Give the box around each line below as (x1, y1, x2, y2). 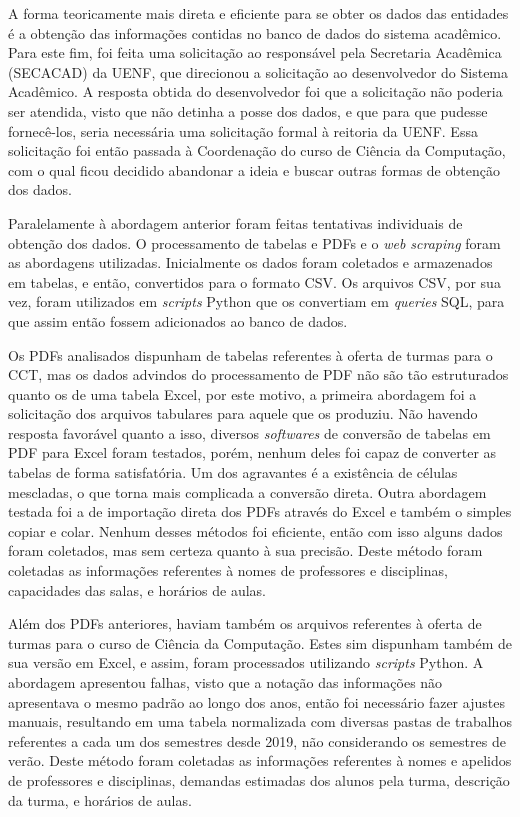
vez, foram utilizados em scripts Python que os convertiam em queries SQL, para (8, 291, 505, 312)
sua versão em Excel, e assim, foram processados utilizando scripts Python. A (8, 652, 484, 673)
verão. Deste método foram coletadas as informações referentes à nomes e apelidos (8, 750, 512, 771)
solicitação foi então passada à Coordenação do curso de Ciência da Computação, (8, 140, 506, 161)
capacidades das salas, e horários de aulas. (8, 579, 266, 600)
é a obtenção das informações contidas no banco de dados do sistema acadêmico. (8, 22, 502, 43)
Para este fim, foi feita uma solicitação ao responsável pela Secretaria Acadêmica (8, 42, 502, 63)
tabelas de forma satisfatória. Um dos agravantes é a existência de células (8, 462, 458, 483)
